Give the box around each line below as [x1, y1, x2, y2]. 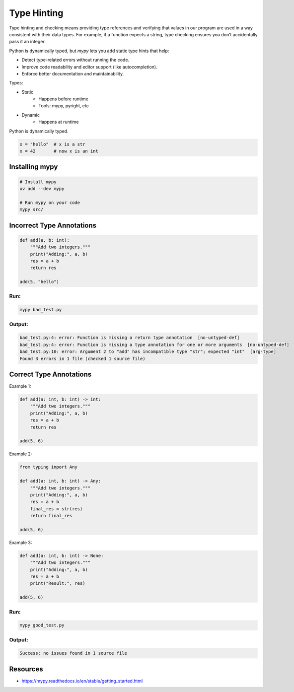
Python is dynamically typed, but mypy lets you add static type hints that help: [9, 48, 169, 54]
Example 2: [9, 451, 32, 457]
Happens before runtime [38, 96, 89, 102]
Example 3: [9, 539, 32, 546]
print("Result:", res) [30, 581, 85, 586]
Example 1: [9, 383, 31, 389]
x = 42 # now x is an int [19, 148, 99, 154]
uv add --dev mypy [19, 186, 65, 191]
